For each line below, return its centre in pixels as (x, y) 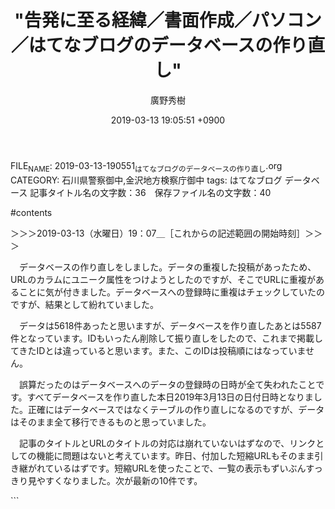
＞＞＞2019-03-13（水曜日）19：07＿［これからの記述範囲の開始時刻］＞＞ (166, 233)
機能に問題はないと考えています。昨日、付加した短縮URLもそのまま (175, 455)
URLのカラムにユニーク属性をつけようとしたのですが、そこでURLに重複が (163, 279)
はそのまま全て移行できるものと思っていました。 (111, 422)
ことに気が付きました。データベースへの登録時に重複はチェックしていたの (171, 292)
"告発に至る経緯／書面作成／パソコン (168, 20)
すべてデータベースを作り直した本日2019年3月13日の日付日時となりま (170, 397)
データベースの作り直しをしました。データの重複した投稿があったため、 (167, 267)
